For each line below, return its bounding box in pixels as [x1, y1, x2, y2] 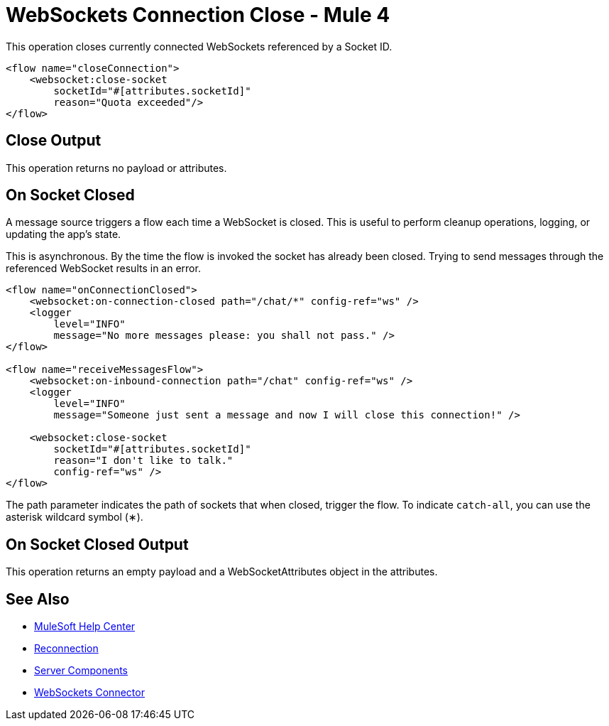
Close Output [6, 131, 101, 150]
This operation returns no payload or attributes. [6, 161, 227, 174]
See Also [6, 590, 70, 608]
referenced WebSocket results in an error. [6, 262, 201, 275]
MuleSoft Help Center [34, 620, 136, 633]
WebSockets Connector [34, 686, 145, 699]
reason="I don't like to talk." [53, 455, 234, 467]
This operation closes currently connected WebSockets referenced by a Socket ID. [6, 40, 393, 53]
